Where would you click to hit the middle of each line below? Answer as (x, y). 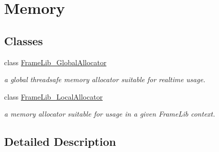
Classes (24, 40)
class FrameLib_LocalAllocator (54, 96)
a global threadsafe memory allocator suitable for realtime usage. (105, 79)
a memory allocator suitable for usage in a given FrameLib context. (110, 114)
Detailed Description (60, 141)
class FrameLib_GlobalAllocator (55, 62)
